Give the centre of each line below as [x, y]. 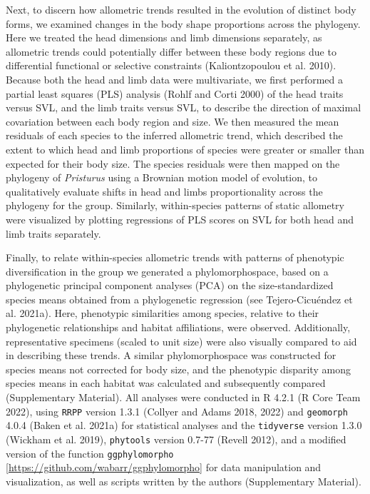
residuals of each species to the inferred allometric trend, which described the [174, 135]
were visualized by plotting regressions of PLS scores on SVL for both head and [180, 219]
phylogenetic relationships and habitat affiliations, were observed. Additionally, [178, 327]
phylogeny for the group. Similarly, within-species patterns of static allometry [175, 205]
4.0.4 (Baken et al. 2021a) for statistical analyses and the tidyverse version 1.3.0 [184, 425]
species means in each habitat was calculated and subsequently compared [166, 383]
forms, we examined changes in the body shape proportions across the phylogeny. [183, 23]
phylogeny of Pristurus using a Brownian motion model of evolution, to [162, 177]
